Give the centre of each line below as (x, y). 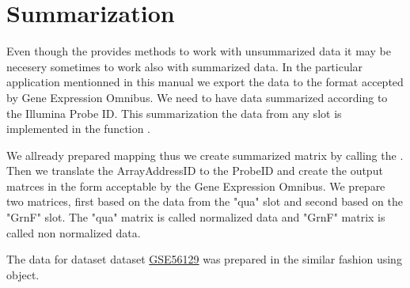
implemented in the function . (79, 129)
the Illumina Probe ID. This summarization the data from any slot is (174, 113)
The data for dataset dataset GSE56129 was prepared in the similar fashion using (204, 259)
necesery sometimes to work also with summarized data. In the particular (185, 66)
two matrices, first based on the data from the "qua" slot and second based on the (205, 201)
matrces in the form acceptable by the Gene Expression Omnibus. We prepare (196, 186)
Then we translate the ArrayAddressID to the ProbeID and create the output (195, 171)
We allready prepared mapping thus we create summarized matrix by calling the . (205, 155)
